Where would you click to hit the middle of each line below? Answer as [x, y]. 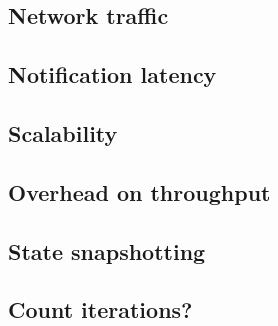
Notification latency [112, 74]
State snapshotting [107, 250]
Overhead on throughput [139, 191]
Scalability [63, 132]
